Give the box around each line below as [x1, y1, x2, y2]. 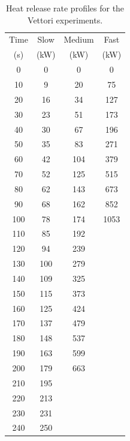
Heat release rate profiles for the [6, 2, 125, 14]
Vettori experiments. [28, 13, 103, 26]
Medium [64, 33, 94, 46]
